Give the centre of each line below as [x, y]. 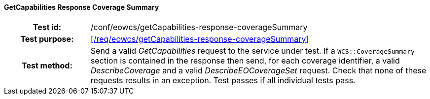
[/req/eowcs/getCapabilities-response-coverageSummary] [200, 39]
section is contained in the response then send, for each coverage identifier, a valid [245, 60]
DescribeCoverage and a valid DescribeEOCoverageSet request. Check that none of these [258, 70]
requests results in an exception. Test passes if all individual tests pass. [223, 80]
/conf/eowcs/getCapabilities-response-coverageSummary [199, 27]
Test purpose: [47, 39]
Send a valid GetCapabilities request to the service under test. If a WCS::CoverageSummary [252, 50]
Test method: [47, 65]
